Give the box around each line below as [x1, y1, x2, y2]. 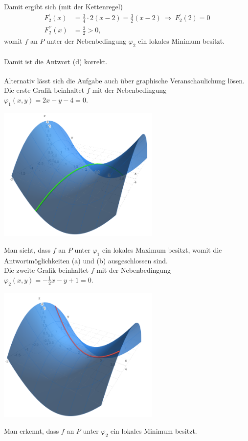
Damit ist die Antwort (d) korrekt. [4, 56, 108, 66]
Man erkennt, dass [4, 425, 59, 436]
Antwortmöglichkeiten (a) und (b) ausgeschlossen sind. [4, 255, 168, 265]
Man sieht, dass [4, 244, 51, 255]
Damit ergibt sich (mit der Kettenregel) [4, 1, 123, 11]
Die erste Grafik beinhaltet [4, 85, 85, 95]
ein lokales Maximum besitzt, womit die [102, 244, 222, 255]
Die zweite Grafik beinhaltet [4, 265, 89, 275]
